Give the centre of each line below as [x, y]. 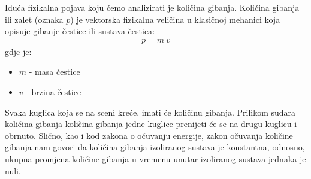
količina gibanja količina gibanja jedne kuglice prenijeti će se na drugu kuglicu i [151, 124]
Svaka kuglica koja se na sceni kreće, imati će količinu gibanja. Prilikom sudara [150, 112]
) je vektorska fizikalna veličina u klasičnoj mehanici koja [175, 19]
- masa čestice [55, 72]
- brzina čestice [54, 92]
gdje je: [18, 51]
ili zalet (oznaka [34, 19]
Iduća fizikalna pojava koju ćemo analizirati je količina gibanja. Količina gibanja [152, 7]
